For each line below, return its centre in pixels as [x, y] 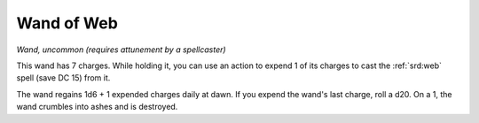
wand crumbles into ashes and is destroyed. [97, 107]
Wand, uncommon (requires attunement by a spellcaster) [121, 50]
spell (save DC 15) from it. [63, 78]
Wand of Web [67, 23]
